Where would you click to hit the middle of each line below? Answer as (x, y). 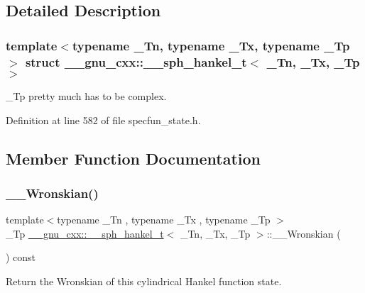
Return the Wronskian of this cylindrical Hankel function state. (144, 281)
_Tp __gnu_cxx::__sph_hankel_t (85, 233)
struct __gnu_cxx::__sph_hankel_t (136, 61)
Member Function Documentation (134, 158)
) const (21, 257)
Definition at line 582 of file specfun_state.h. (103, 120)
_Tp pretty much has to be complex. (86, 95)
